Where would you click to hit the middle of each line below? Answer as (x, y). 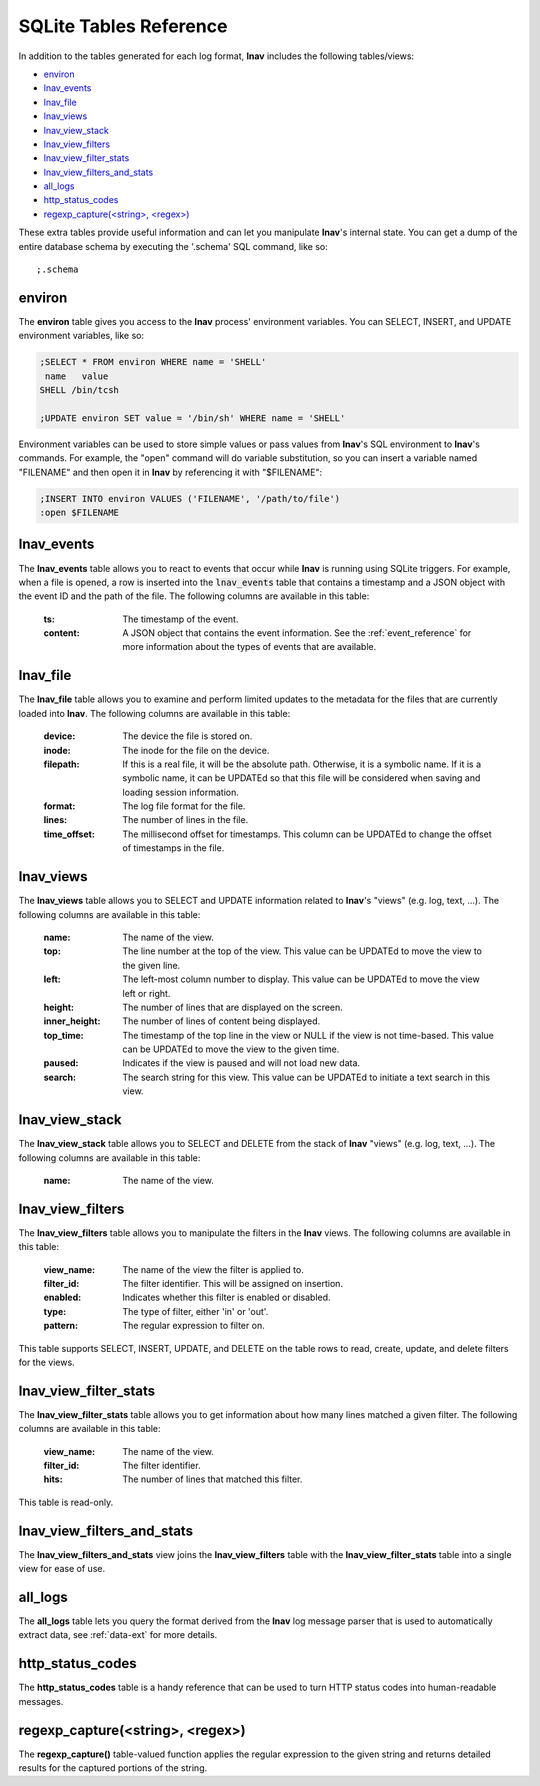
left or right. (146, 993)
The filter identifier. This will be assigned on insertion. (233, 1284)
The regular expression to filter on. (193, 1326)
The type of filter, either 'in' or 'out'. (195, 1311)
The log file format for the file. (184, 806)
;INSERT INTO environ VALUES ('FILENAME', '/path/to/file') (190, 498)
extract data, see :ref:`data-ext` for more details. (118, 1635)
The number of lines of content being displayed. (221, 1021)
